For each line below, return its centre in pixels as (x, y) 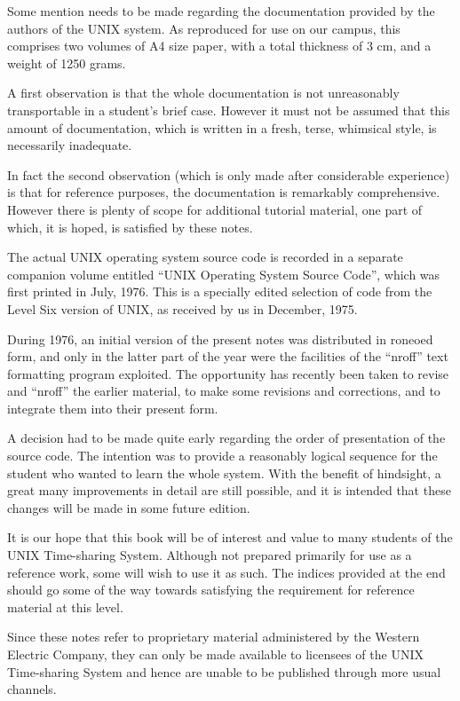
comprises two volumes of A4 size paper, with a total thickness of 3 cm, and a (219, 46)
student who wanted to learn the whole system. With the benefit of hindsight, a (224, 473)
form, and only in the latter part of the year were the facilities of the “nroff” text (228, 356)
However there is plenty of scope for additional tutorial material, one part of (215, 209)
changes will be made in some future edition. (129, 507)
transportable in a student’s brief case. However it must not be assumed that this (229, 110)
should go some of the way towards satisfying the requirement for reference (211, 590)
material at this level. (65, 606)
